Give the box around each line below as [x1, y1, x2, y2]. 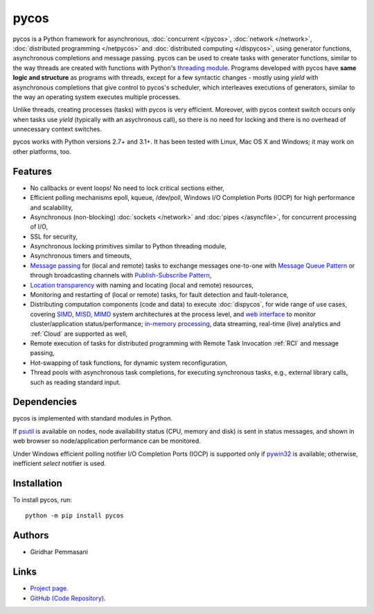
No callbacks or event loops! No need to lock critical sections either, [30, 184, 225, 192]
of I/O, [30, 223, 48, 231]
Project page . [30, 584, 69, 592]
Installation [12, 477, 62, 489]
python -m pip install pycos [25, 512, 124, 520]
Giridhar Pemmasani [30, 548, 88, 556]
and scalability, [30, 203, 73, 212]
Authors [12, 529, 49, 541]
